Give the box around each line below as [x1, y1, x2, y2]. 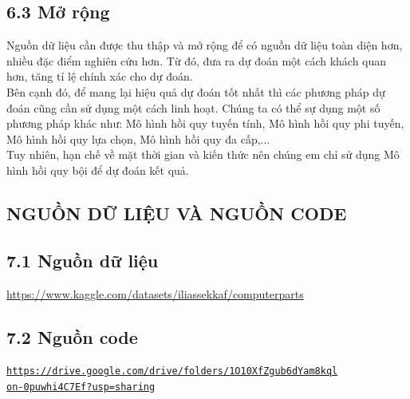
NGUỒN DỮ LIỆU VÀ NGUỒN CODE [6, 200, 347, 225]
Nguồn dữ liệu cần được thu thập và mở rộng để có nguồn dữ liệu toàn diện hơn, [6, 37, 403, 53]
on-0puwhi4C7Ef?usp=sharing [6, 381, 156, 393]
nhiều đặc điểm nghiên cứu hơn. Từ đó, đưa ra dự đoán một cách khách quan [6, 52, 387, 69]
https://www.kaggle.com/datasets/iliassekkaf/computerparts [6, 285, 304, 302]
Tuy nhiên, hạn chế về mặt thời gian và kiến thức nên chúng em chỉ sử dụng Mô [6, 146, 400, 163]
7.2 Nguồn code [6, 324, 138, 349]
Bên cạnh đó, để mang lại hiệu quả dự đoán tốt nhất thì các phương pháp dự [6, 83, 385, 100]
